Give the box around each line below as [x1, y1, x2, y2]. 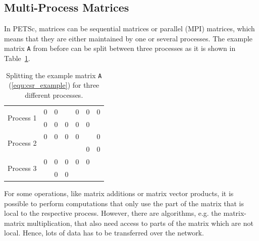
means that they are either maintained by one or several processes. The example [4, 33, 253, 43]
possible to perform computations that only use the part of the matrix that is [4, 198, 244, 208]
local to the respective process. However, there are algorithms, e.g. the [4, 208, 221, 218]
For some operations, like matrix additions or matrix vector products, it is [4, 188, 234, 199]
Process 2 [8, 137, 37, 148]
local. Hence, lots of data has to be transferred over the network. [4, 227, 204, 238]
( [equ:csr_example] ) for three [9, 80, 99, 90]
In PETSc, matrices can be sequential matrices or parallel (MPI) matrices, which [4, 23, 255, 34]
